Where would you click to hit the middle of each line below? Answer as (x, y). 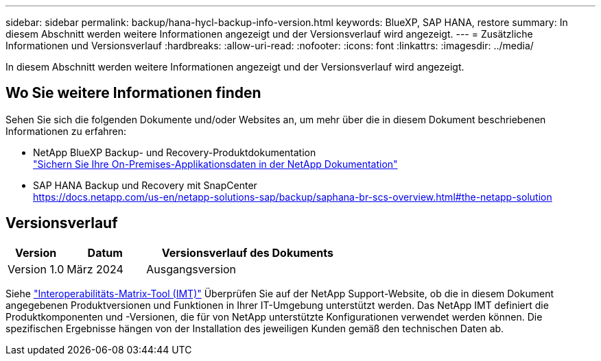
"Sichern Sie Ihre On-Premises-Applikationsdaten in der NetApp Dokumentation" (215, 164)
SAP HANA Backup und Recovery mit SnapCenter (145, 185)
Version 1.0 (36, 269)
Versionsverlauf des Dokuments (247, 252)
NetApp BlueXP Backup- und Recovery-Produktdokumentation (175, 152)
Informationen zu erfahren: (66, 131)
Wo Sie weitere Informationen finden (133, 93)
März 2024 (95, 269)
